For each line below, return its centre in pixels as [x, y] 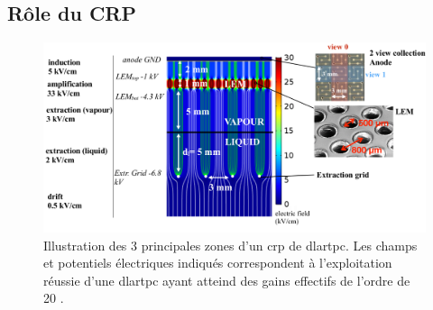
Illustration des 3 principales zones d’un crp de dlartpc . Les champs [230, 245]
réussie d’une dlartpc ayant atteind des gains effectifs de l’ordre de [227, 280]
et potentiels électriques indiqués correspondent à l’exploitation [218, 263]
